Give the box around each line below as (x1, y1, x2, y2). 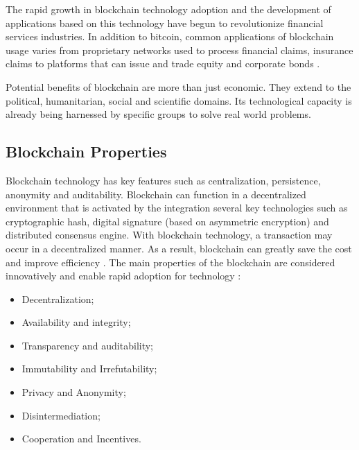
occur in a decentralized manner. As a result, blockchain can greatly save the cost (6, 241, 352, 255)
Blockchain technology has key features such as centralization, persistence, (6, 173, 321, 187)
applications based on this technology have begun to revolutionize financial (6, 15, 324, 30)
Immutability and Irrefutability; (21, 361, 157, 376)
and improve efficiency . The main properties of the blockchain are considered (6, 254, 335, 269)
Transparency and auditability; (21, 338, 154, 352)
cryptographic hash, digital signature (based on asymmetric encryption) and (6, 214, 329, 228)
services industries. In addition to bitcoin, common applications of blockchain (6, 29, 334, 44)
